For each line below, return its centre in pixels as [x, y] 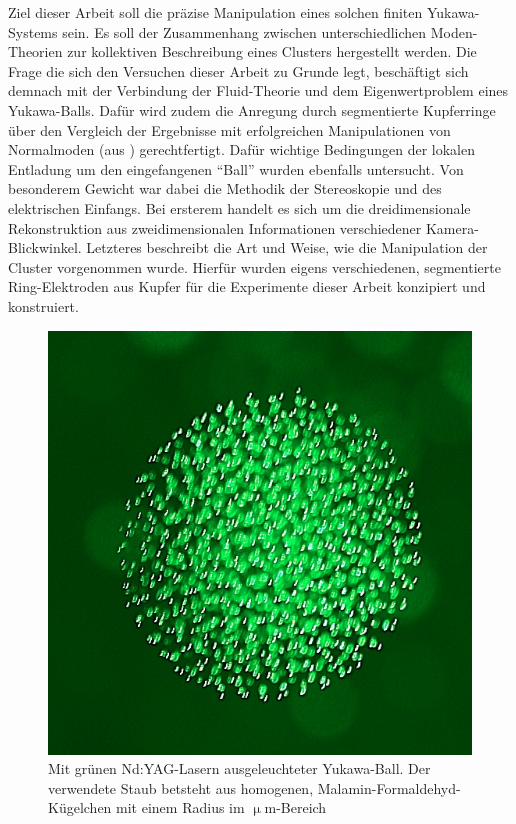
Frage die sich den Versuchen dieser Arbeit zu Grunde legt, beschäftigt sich [238, 70]
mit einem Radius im [180, 807]
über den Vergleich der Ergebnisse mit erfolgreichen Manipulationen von [229, 129]
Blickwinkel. [45, 247]
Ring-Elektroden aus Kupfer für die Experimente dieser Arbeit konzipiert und [247, 286]
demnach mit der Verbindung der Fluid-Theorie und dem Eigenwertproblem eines [258, 90]
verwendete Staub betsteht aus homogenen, [181, 787]
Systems [33, 31]
